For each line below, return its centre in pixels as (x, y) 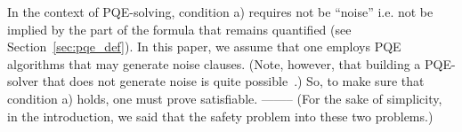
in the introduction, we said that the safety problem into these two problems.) (220, 116)
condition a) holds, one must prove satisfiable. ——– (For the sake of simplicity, (225, 98)
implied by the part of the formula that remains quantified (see (179, 29)
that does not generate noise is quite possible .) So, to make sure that (233, 81)
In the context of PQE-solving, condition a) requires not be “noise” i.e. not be (220, 12)
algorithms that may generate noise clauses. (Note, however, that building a (214, 63)
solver (23, 81)
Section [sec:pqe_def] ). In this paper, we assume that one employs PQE (204, 47)
